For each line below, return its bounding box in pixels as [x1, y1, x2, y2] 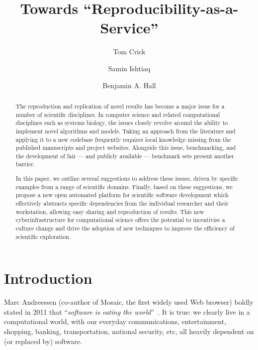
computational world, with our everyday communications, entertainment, [4, 316, 227, 327]
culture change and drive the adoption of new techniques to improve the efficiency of [15, 224, 235, 232]
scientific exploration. [15, 232, 71, 240]
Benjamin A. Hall [102, 80, 156, 90]
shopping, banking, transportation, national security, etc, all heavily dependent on [4, 326, 254, 336]
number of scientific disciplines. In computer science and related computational [15, 110, 220, 118]
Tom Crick [113, 46, 146, 57]
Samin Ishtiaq [108, 63, 151, 73]
